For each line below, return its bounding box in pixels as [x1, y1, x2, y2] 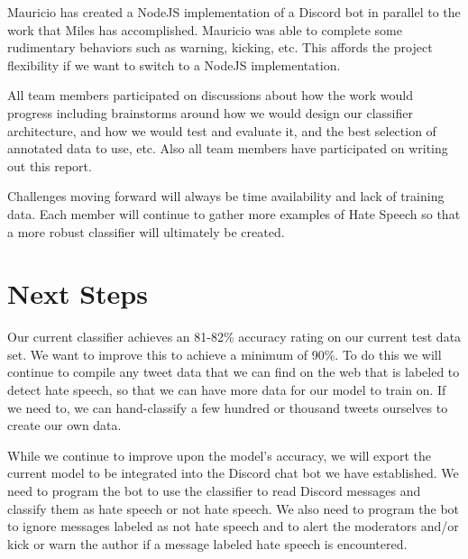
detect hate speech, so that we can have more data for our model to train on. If [7, 380, 446, 399]
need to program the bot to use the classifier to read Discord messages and [7, 481, 421, 499]
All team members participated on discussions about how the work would [7, 86, 414, 105]
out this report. [7, 156, 92, 175]
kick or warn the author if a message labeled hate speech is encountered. [7, 534, 408, 553]
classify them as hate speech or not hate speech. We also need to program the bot [7, 499, 460, 518]
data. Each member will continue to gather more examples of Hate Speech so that [7, 204, 461, 223]
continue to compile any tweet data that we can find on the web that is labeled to [7, 362, 460, 381]
